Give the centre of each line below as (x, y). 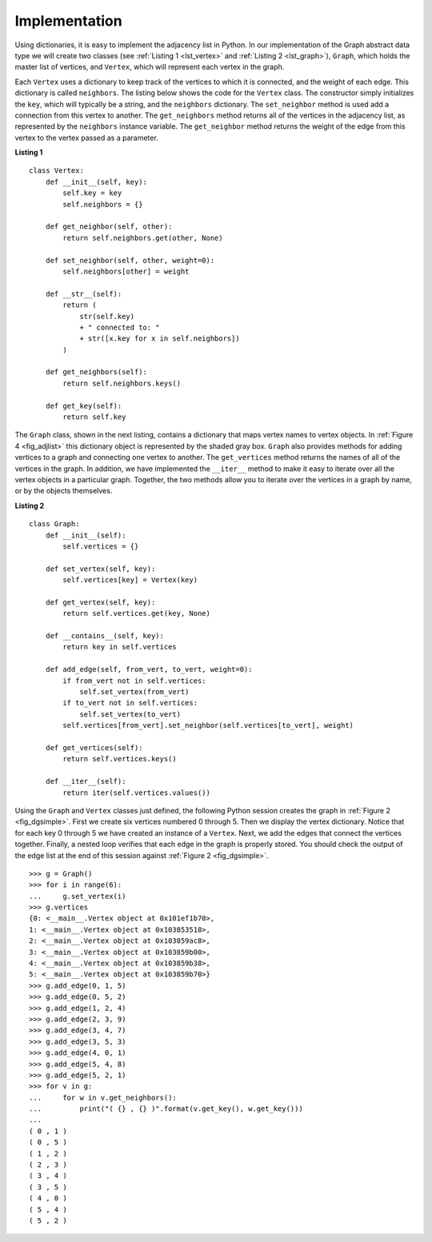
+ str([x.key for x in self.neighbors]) (160, 339)
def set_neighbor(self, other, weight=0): (130, 260)
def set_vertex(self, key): (100, 569)
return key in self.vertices (120, 647)
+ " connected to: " (120, 327)
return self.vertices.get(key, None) (137, 613)
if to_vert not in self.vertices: (130, 703)
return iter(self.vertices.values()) (137, 793)
